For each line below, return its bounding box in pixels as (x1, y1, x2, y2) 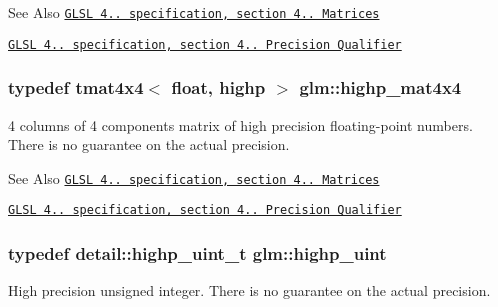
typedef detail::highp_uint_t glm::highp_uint (8, 240, 387, 265)
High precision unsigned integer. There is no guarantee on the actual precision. (8, 280, 491, 301)
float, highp (171, 75, 266, 100)
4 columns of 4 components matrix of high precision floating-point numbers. (8, 114, 473, 135)
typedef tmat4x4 (8, 75, 144, 100)
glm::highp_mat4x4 (299, 75, 462, 100)
